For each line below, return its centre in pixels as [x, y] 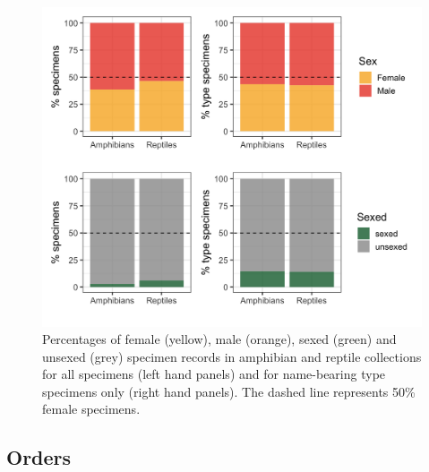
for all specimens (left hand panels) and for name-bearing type [214, 374]
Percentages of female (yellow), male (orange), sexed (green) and [219, 339]
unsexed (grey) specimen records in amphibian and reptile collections [232, 356]
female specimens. [91, 409]
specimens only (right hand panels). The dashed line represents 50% [229, 391]
